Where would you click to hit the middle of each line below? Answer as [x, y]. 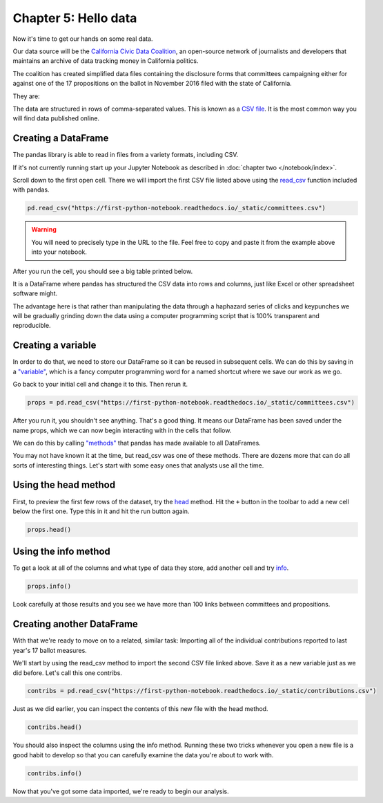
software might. [35, 293]
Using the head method [64, 485]
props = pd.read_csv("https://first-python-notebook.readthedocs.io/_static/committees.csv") [191, 403]
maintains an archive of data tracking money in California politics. [106, 61]
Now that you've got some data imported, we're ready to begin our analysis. [121, 791]
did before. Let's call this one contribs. [67, 673]
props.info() [49, 587]
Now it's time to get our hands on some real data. [83, 39]
